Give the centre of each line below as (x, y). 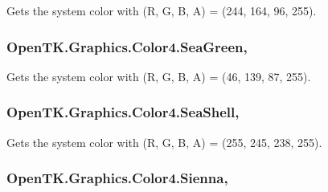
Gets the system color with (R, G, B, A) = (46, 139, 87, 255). (159, 76)
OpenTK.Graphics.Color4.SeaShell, (123, 112)
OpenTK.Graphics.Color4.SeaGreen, (127, 46)
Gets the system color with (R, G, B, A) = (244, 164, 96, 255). (162, 10)
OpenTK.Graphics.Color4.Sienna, (117, 178)
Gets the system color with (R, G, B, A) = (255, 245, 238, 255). (164, 142)
